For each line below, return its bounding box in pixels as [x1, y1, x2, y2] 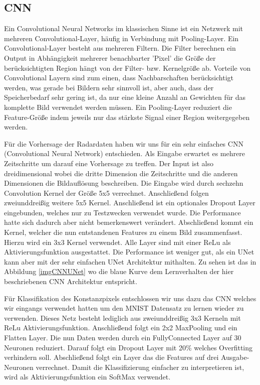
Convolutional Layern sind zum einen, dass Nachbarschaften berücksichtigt [4, 72, 234, 83]
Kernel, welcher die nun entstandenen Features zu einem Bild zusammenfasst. [4, 227, 242, 237]
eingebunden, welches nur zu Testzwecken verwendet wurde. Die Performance [4, 207, 241, 217]
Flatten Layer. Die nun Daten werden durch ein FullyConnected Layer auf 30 [4, 332, 241, 343]
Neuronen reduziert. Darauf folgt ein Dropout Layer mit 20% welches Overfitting [4, 342, 253, 352]
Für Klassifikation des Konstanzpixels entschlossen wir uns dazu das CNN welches [4, 293, 256, 303]
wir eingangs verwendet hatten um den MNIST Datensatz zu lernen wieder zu [4, 303, 244, 313]
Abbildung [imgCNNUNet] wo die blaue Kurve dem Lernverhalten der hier [4, 266, 234, 277]
